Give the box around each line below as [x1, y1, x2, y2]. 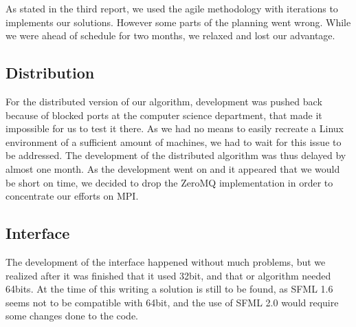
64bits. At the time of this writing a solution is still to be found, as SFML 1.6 [5, 282, 333, 296]
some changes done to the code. [5, 308, 139, 323]
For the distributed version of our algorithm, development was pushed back [5, 94, 322, 108]
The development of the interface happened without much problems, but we [5, 254, 326, 268]
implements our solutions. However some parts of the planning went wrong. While [5, 14, 351, 29]
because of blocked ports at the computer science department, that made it [5, 107, 322, 122]
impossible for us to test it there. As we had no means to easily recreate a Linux [5, 121, 344, 136]
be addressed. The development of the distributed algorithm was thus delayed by [5, 148, 346, 162]
